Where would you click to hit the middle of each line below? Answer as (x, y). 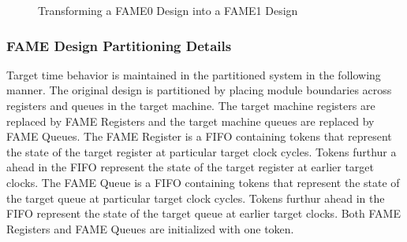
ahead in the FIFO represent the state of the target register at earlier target (190, 167)
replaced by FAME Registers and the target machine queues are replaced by (190, 121)
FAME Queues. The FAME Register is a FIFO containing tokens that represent (199, 136)
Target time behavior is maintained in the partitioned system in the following (194, 74)
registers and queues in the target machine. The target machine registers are (191, 105)
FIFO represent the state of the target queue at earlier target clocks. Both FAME (203, 213)
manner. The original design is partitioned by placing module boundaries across (199, 90)
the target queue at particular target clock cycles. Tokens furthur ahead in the (196, 198)
